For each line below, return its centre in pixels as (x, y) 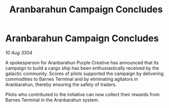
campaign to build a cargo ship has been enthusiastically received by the (82, 68)
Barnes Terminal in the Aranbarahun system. (52, 100)
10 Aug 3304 (19, 52)
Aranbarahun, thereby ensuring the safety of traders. (61, 84)
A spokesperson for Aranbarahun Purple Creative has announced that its (82, 62)
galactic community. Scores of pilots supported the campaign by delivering (84, 74)
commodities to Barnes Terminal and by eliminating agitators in (72, 79)
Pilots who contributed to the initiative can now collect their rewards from (82, 94)
